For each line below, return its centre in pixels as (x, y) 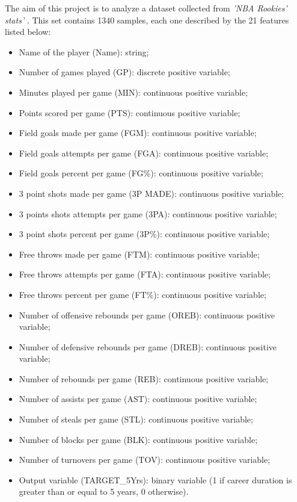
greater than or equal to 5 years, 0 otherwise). (104, 491)
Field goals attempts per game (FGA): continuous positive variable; (144, 153)
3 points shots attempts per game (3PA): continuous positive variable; (148, 213)
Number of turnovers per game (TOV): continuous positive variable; (145, 460)
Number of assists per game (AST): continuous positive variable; (138, 399)
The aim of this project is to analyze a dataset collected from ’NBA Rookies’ (146, 8)
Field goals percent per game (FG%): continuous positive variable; (141, 173)
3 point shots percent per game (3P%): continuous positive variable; (144, 234)
